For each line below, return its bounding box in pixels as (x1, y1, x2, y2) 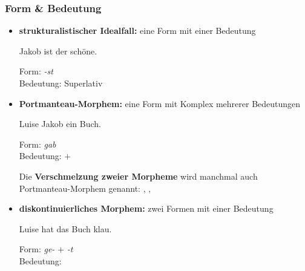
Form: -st (19, 65, 53, 77)
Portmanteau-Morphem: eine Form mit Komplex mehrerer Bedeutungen (19, 97, 301, 109)
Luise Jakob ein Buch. (19, 117, 102, 130)
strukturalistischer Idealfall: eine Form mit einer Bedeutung (19, 24, 256, 37)
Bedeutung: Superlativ (19, 77, 103, 89)
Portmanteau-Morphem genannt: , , (19, 181, 151, 194)
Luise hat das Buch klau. (19, 222, 112, 235)
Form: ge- (19, 243, 55, 255)
